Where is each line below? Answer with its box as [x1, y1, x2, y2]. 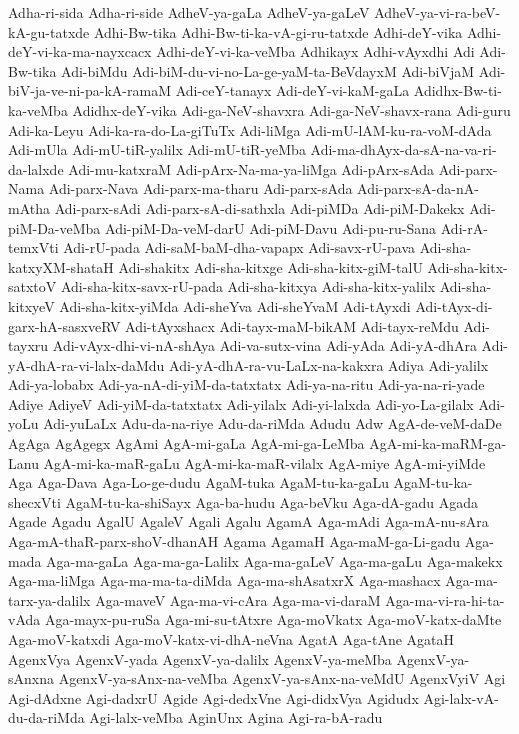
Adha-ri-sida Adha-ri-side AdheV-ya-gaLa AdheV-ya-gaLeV [8, 2, 370, 22]
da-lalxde [8, 158, 64, 179]
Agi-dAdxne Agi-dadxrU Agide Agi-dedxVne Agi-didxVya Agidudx [8, 687, 419, 708]
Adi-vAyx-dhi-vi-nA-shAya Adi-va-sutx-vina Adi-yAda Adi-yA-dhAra [52, 335, 477, 356]
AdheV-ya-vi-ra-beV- [374, 2, 501, 22]
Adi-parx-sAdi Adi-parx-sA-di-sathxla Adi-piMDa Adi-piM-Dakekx [54, 197, 465, 218]
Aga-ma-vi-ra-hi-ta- [385, 589, 505, 610]
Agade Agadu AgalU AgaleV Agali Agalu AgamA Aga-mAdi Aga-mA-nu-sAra [8, 511, 489, 532]
